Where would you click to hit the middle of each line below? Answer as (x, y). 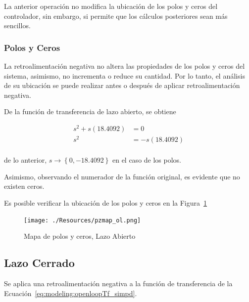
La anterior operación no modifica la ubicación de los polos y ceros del (111, 6)
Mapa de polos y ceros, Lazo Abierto (80, 236)
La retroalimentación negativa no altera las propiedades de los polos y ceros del (124, 66)
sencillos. (17, 25)
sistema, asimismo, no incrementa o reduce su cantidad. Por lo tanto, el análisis (124, 75)
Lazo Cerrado (39, 263)
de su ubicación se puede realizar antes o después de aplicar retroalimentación (122, 85)
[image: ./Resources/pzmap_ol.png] (82, 220)
